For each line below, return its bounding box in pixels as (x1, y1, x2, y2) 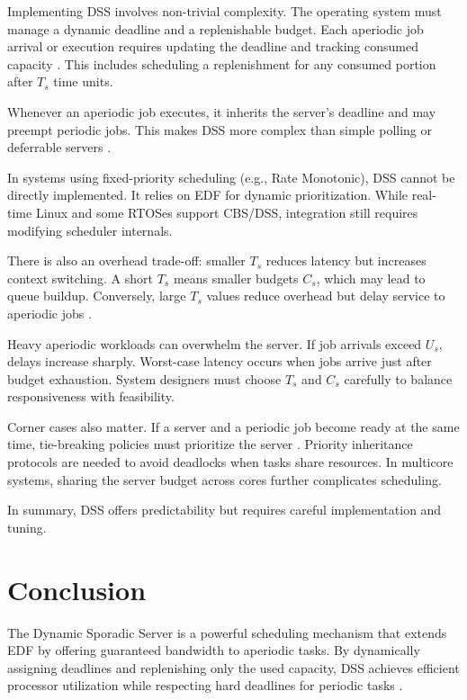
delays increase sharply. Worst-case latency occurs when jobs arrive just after (7, 352, 432, 371)
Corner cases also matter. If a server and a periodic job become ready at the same (7, 417, 460, 435)
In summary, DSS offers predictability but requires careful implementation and (7, 500, 442, 519)
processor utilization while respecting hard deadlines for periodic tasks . (7, 676, 403, 695)
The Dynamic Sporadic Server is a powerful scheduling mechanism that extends (7, 623, 447, 642)
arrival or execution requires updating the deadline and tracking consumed (7, 37, 418, 56)
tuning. (7, 517, 47, 536)
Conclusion (7, 570, 147, 607)
